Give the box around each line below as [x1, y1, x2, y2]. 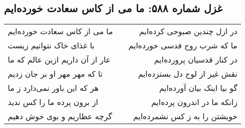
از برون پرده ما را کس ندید [8, 96, 99, 108]
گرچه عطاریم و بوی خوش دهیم [8, 110, 112, 122]
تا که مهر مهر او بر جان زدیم [8, 68, 103, 80]
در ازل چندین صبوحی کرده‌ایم [139, 25, 238, 37]
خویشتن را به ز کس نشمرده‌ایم [133, 110, 238, 122]
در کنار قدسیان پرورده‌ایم [154, 54, 238, 65]
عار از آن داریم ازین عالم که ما [8, 54, 111, 65]
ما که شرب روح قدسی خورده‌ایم [128, 40, 238, 51]
